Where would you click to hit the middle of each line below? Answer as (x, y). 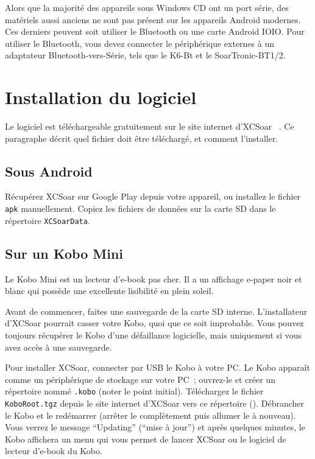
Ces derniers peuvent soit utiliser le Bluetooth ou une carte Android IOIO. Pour (155, 31)
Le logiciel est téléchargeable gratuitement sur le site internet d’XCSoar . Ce (150, 126)
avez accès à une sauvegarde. (58, 347)
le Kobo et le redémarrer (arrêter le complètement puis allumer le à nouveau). (150, 415)
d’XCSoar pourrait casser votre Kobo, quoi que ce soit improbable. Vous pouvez (154, 323)
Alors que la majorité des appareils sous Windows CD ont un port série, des (147, 7)
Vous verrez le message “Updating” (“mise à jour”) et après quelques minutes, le (155, 427)
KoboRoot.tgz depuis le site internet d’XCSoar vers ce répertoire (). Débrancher (155, 403)
